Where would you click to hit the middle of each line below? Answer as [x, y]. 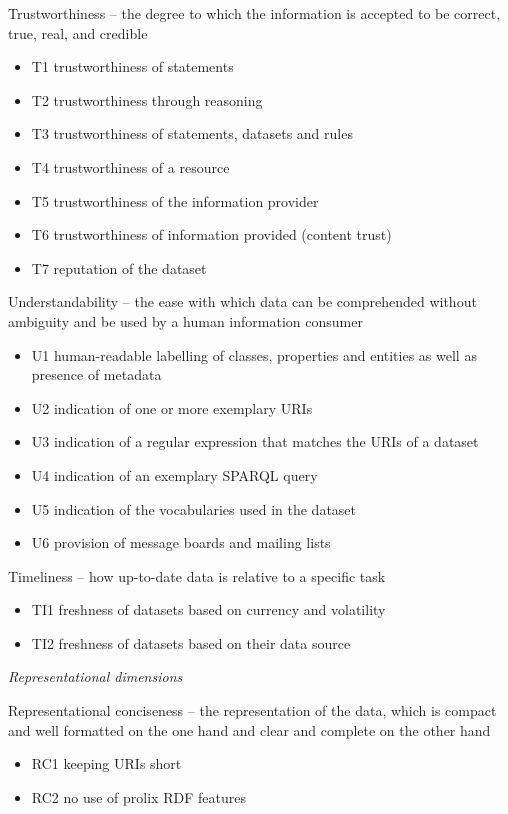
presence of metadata [96, 374]
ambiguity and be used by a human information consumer [185, 320]
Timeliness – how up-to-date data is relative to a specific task [197, 575]
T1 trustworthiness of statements [132, 66]
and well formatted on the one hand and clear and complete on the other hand [249, 729]
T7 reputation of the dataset [119, 267]
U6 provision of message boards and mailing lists [181, 542]
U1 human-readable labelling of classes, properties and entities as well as [254, 354]
